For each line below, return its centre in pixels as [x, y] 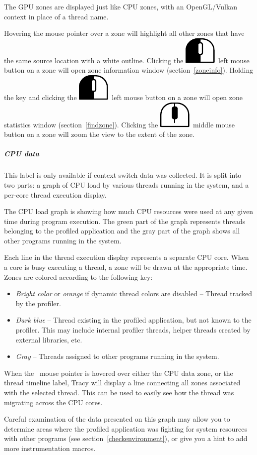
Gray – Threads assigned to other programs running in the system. [117, 356]
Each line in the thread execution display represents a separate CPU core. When [127, 257]
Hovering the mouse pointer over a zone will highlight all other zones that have [124, 33]
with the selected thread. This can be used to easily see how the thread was [119, 392]
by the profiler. [38, 303]
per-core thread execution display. [55, 194]
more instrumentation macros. [50, 448]
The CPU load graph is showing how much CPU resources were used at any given [129, 211]
